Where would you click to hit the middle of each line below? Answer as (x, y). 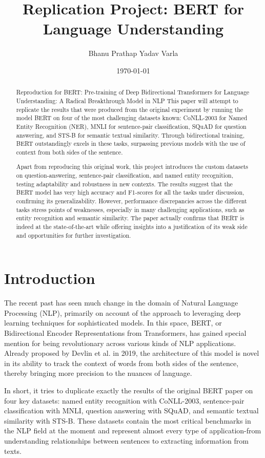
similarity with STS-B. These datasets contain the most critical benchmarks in (128, 420)
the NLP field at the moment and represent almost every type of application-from (133, 431)
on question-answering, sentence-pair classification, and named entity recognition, (125, 175)
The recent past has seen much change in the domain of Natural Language (121, 303)
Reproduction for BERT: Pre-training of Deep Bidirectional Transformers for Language (133, 92)
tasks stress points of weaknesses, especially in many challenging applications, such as (130, 209)
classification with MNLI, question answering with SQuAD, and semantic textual (131, 411)
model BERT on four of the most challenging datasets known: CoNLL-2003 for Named (132, 118)
